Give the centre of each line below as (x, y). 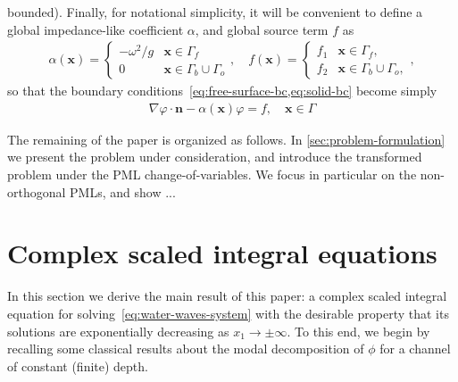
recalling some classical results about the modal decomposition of (186, 349)
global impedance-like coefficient (96, 29)
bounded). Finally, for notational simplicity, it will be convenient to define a (215, 12)
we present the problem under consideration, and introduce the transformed (215, 157)
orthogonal (37, 191)
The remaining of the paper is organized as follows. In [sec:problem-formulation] (226, 139)
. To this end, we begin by (358, 331)
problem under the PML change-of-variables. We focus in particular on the (212, 174)
